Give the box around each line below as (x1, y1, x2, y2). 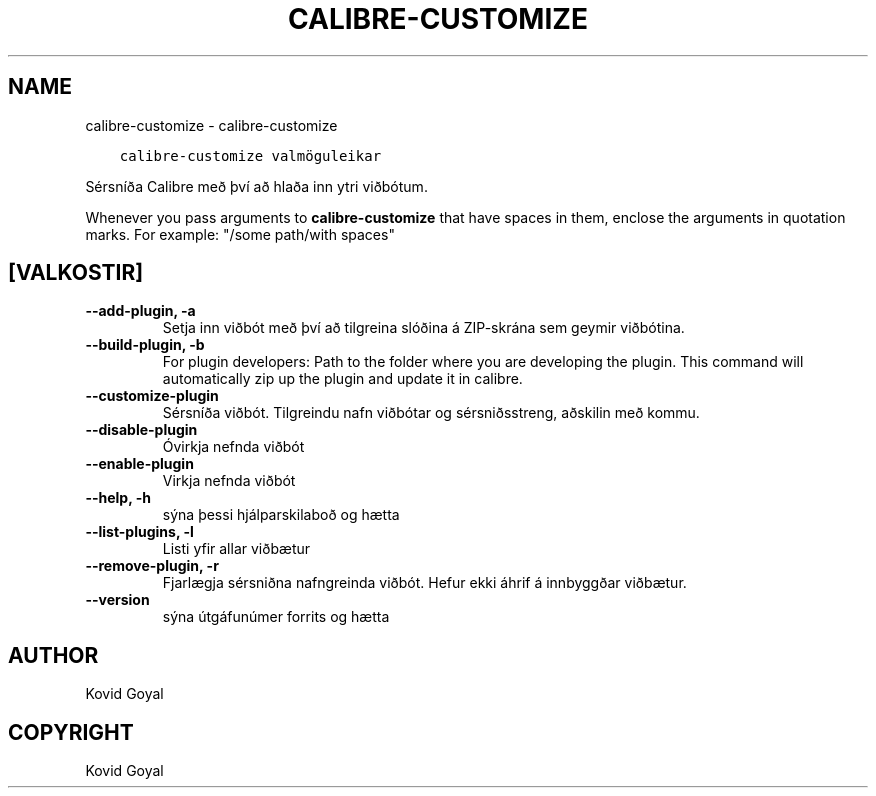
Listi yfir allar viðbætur (162, 540, 311, 558)
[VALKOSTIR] (8, 260, 144, 286)
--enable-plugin (85, 455, 194, 473)
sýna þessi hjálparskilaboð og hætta (162, 506, 400, 524)
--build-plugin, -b (85, 336, 205, 354)
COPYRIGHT (8, 719, 134, 745)
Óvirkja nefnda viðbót (162, 438, 305, 456)
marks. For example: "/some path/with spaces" (85, 225, 395, 243)
